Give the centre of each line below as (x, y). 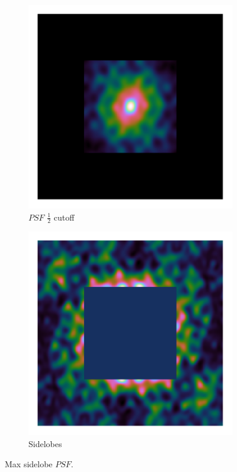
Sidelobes (45, 444)
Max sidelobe (29, 463)
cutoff (64, 217)
